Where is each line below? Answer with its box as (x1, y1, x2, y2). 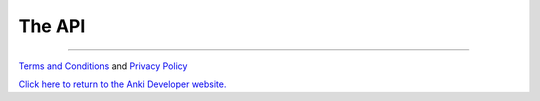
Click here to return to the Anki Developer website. (18, 78, 227, 90)
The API (18, 15, 86, 37)
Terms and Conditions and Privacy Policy (18, 60, 188, 72)
